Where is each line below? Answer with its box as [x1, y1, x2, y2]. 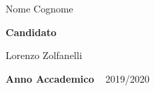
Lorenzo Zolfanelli [6, 48, 82, 63]
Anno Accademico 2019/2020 [6, 71, 150, 85]
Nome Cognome [6, 1, 73, 15]
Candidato [6, 24, 57, 39]
